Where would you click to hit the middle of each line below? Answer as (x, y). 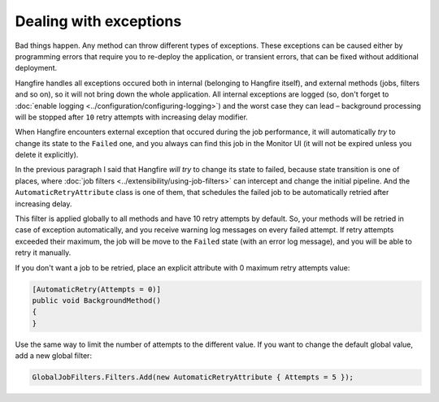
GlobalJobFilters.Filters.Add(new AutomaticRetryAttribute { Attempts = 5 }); (193, 377)
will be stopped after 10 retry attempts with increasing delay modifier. (131, 117)
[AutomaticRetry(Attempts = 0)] (97, 289)
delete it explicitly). (47, 155)
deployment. (36, 68)
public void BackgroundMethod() (97, 300)
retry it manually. (43, 253)
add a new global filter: (54, 356)
